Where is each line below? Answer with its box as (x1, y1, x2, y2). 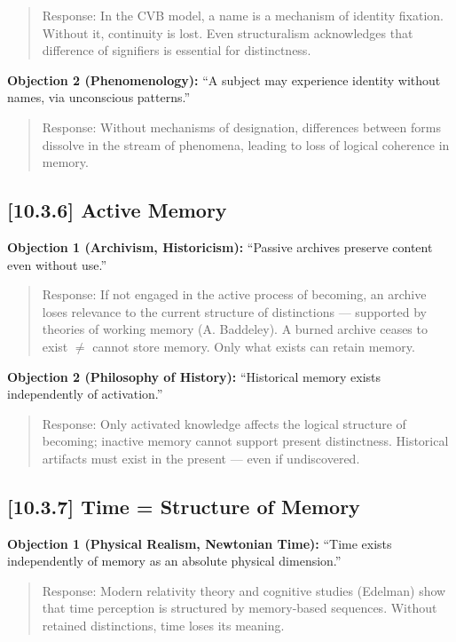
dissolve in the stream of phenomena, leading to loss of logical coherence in (42, 135, 450, 154)
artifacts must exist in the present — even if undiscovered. (42, 448, 360, 467)
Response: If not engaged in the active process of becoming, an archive (42, 285, 427, 304)
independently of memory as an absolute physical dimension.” (7, 551, 342, 570)
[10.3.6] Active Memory (7, 196, 227, 224)
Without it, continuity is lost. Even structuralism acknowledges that (42, 23, 413, 42)
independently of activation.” (7, 384, 163, 403)
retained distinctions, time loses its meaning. (42, 616, 285, 635)
